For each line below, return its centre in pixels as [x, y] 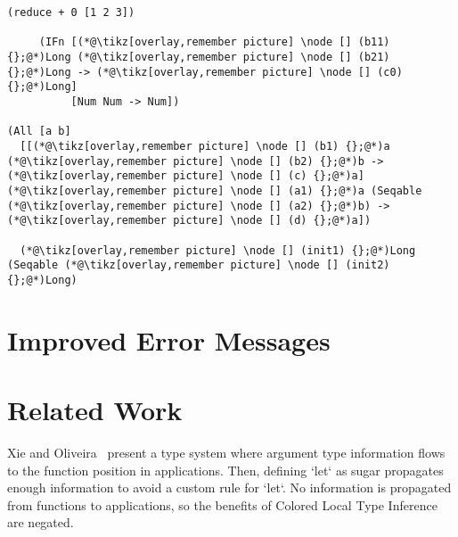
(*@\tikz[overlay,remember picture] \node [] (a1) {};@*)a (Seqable [215, 190]
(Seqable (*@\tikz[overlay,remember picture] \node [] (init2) [199, 265]
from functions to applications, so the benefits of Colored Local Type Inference [222, 504]
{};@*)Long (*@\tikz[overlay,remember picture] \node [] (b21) [199, 57]
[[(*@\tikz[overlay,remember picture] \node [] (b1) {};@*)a [205, 146]
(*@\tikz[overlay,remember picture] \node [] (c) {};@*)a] [186, 176]
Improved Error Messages [169, 339]
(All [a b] [39, 132]
